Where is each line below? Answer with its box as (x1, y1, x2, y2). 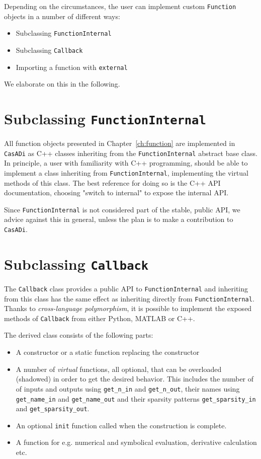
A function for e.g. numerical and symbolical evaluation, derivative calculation (16, 437, 257, 447)
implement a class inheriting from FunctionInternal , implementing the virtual (4, 167, 248, 178)
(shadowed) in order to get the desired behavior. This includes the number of (16, 373, 254, 384)
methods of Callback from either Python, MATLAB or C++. (4, 313, 195, 323)
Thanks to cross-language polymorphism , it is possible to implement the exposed (4, 303, 252, 314)
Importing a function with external (16, 61, 128, 72)
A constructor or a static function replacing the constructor (16, 347, 200, 357)
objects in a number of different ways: (4, 11, 120, 21)
